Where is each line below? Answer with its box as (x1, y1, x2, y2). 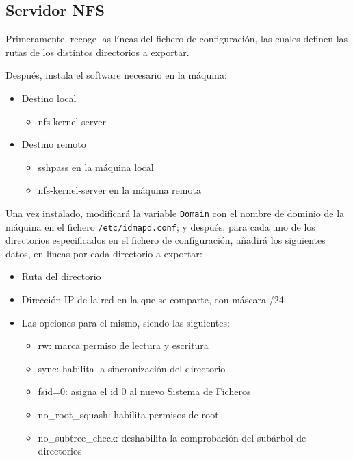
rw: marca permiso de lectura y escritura (38, 338, 209, 353)
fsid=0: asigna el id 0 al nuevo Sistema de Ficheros (38, 384, 251, 398)
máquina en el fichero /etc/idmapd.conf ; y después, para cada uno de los (5, 219, 315, 233)
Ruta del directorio (21, 269, 101, 283)
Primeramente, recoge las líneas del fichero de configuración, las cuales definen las (5, 31, 348, 46)
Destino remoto (21, 137, 86, 151)
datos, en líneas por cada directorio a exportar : (5, 246, 202, 260)
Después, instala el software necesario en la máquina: (5, 68, 227, 82)
